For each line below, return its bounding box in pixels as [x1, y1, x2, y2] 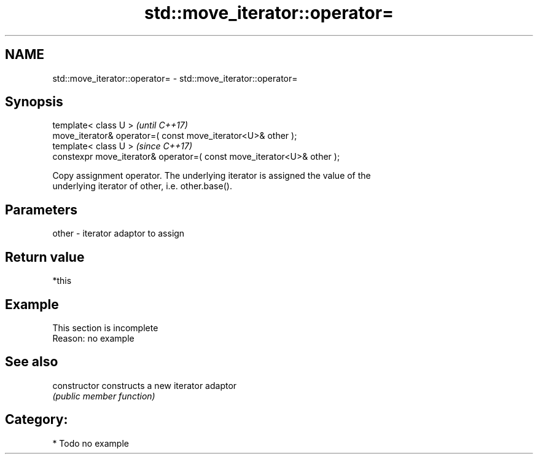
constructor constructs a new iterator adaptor [52, 380, 237, 391]
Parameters [5, 202, 77, 218]
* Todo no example [52, 437, 129, 449]
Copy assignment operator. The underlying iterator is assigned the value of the [52, 170, 371, 181]
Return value [5, 249, 85, 265]
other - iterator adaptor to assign [52, 228, 185, 239]
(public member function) [52, 390, 155, 401]
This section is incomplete [52, 322, 158, 333]
